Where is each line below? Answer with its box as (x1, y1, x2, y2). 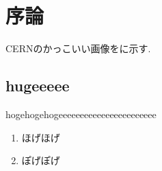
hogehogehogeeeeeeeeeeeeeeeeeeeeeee (5, 106, 157, 121)
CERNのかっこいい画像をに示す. (5, 41, 151, 56)
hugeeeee (5, 75, 70, 96)
